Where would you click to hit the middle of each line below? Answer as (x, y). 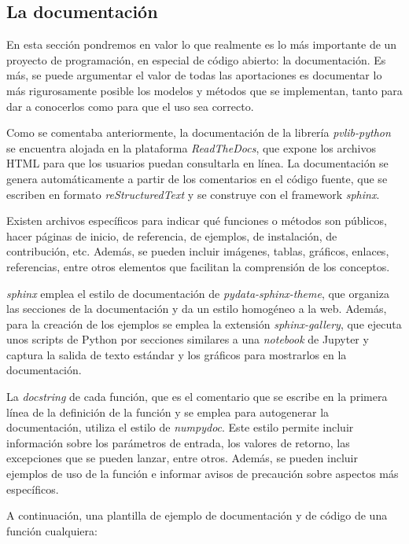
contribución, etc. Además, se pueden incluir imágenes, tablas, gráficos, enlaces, (198, 251)
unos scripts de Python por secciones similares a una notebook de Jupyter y (188, 339)
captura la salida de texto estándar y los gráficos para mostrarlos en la (177, 354)
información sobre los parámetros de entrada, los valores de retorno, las (178, 442)
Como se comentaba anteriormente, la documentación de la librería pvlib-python (199, 132)
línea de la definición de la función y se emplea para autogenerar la (168, 412)
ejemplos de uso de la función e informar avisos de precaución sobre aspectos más (203, 474)
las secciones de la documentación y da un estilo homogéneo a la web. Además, (197, 309)
